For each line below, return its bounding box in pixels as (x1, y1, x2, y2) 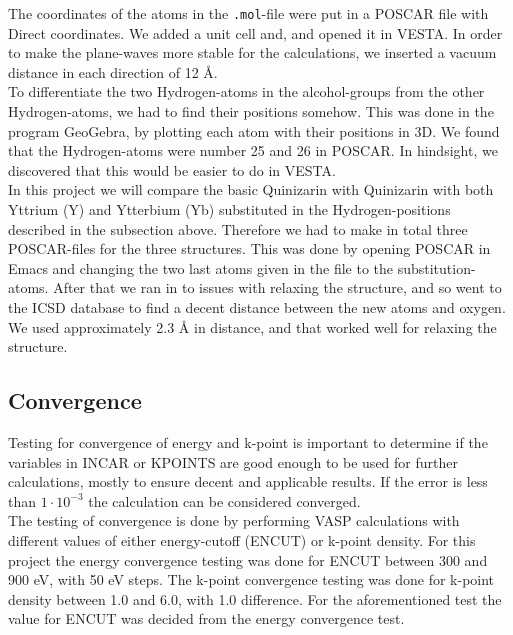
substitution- (397, 257, 476, 278)
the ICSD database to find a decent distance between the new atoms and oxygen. (8, 296, 506, 317)
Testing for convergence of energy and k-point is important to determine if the (8, 431, 488, 452)
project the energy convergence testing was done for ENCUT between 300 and (8, 549, 488, 570)
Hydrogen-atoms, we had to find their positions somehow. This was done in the (8, 101, 494, 122)
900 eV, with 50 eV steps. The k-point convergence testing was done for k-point (8, 569, 495, 590)
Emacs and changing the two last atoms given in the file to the (8, 257, 393, 278)
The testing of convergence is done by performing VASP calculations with (8, 510, 460, 531)
